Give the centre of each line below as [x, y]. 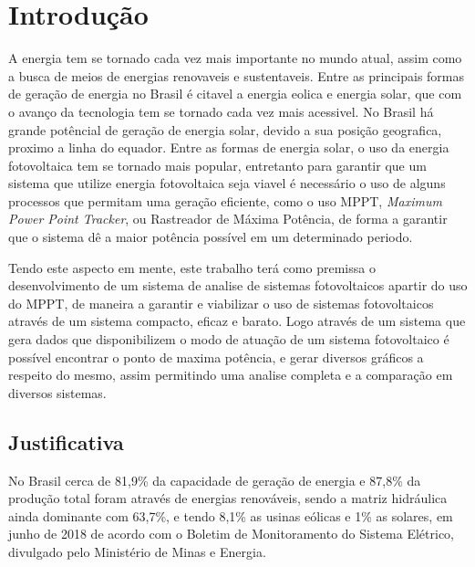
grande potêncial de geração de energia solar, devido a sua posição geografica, [225, 129]
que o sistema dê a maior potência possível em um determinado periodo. [211, 237]
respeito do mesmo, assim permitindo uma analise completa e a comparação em [231, 375]
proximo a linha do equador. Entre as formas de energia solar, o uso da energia [229, 147]
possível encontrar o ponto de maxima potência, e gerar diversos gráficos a [216, 357]
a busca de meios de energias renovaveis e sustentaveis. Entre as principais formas [237, 75]
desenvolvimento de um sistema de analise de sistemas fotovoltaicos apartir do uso [238, 285]
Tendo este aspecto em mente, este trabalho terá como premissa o [192, 267]
